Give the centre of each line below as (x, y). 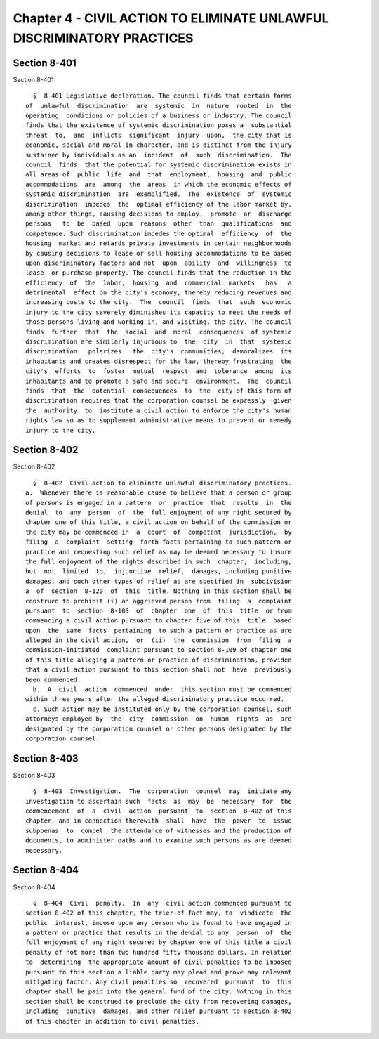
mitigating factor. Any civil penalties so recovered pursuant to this (159, 982)
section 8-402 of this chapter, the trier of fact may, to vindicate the (159, 913)
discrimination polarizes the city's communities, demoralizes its (159, 352)
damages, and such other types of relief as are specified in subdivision (159, 581)
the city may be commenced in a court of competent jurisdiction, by (159, 532)
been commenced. (53, 679)
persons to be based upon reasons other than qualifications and (159, 224)
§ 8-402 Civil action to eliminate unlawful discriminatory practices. (162, 483)
